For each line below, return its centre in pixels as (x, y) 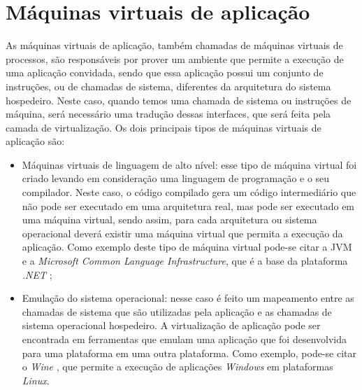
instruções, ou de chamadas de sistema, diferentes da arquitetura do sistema (168, 86)
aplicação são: (35, 141)
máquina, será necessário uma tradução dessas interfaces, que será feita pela (168, 114)
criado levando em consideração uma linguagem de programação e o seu (176, 178)
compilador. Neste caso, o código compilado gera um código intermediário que (189, 192)
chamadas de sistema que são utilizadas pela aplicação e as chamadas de (177, 311)
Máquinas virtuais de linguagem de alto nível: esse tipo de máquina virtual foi (189, 164)
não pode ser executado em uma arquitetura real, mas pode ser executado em (188, 206)
